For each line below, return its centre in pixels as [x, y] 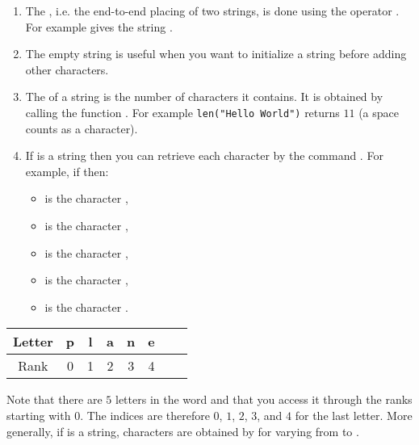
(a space [379, 112]
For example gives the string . [99, 26]
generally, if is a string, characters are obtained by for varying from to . [183, 431]
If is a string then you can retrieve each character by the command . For [204, 155]
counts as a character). [82, 128]
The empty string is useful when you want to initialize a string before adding [216, 54]
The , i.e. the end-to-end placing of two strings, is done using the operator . [212, 10]
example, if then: [67, 171]
